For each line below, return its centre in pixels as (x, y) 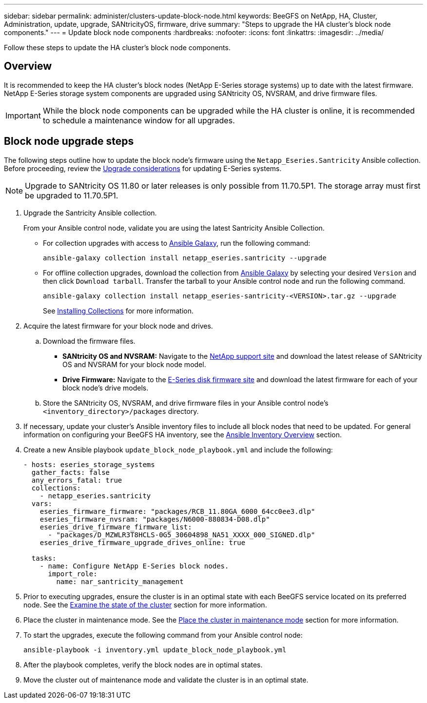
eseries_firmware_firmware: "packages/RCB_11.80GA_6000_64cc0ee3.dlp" (177, 511)
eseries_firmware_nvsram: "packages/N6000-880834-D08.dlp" (155, 519)
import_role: (73, 574)
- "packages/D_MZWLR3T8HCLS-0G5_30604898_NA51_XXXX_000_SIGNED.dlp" (182, 535)
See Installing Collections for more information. (118, 311)
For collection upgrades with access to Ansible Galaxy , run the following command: (177, 243)
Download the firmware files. (89, 341)
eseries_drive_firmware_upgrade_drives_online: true (143, 542)
